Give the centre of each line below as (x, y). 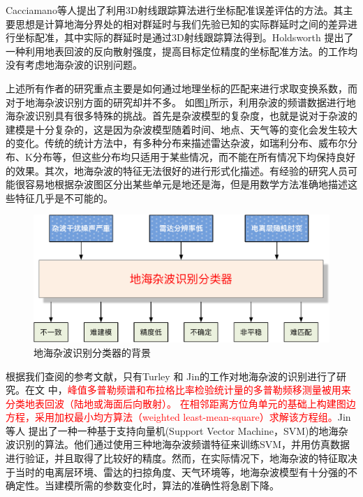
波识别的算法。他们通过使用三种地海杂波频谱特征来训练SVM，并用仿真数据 (178, 444)
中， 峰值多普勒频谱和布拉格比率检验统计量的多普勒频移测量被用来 (199, 390)
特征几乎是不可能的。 (64, 197)
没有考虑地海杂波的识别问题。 (74, 65)
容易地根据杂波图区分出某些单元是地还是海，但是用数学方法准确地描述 (186, 184)
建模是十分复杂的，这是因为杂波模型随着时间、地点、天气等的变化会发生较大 (181, 129)
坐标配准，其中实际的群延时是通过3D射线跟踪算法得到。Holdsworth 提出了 (184, 37)
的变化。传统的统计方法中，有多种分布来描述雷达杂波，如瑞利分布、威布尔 (177, 143)
